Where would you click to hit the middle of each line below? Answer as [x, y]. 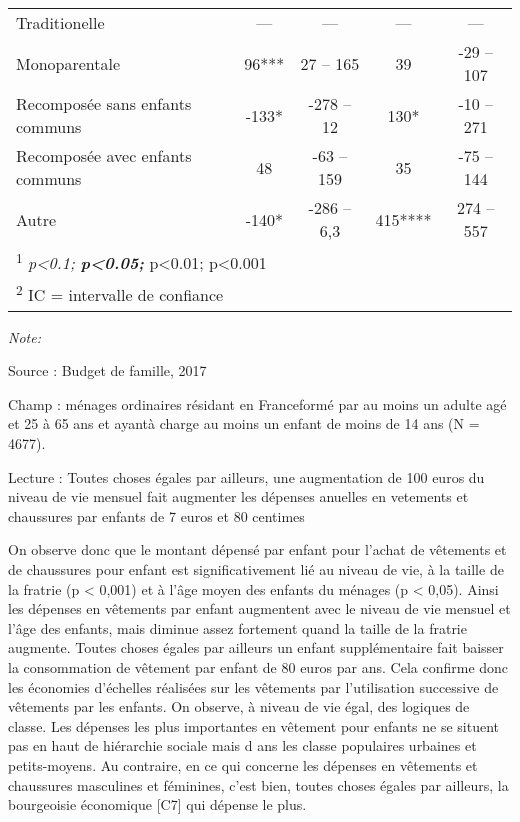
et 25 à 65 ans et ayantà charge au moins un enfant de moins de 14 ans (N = [244, 423]
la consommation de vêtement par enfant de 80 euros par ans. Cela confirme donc [258, 666]
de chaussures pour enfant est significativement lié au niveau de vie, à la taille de [256, 569]
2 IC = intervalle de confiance [120, 293]
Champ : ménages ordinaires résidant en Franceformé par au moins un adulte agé [257, 403]
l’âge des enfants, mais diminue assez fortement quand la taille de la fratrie [237, 627]
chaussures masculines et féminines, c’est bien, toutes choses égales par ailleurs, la [258, 784]
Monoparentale [68, 63]
